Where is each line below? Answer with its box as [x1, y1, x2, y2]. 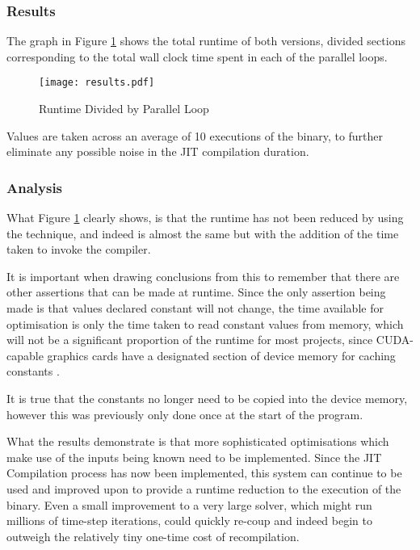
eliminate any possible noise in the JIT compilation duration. [6, 143, 309, 160]
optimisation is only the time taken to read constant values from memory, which [6, 315, 404, 332]
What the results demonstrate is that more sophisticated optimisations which [6, 433, 389, 450]
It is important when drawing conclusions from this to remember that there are [6, 267, 400, 284]
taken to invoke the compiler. [6, 241, 151, 258]
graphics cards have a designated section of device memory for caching [47, 346, 396, 363]
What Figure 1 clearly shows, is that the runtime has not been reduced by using [6, 209, 404, 226]
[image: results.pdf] [39, 77, 155, 89]
